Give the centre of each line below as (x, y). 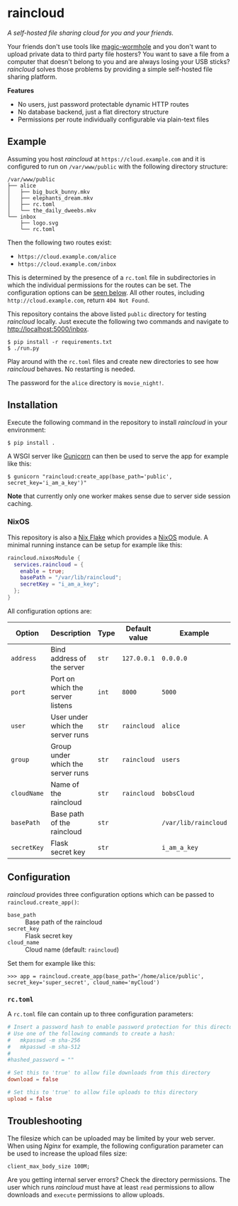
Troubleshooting (45, 1121)
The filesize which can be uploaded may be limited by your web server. (111, 1138)
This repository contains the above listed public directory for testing (107, 313)
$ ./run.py (23, 348)
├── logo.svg (39, 223)
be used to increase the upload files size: (67, 1153)
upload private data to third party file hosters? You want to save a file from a (118, 54)
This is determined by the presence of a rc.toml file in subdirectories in (112, 277)
